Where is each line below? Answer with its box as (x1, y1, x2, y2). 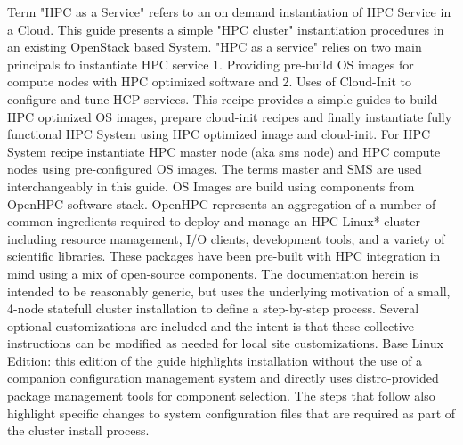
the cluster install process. (7, 421, 150, 440)
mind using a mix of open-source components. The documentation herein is (7, 263, 418, 282)
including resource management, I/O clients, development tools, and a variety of (7, 229, 445, 247)
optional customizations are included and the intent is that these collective (7, 316, 414, 335)
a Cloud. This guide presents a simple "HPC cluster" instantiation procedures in (7, 20, 444, 38)
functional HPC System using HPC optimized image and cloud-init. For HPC (7, 125, 431, 143)
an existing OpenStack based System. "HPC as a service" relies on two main (7, 37, 422, 56)
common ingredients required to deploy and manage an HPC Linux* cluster (7, 212, 420, 231)
